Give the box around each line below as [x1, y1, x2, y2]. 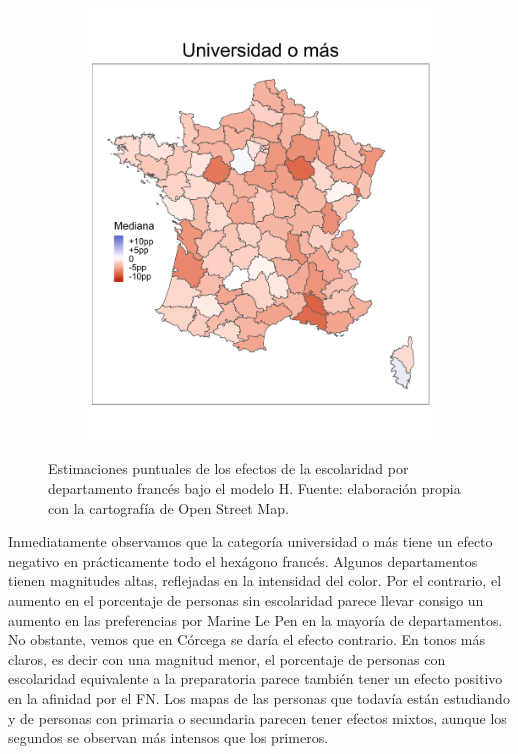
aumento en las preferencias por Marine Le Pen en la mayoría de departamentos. [8, 609, 503, 630]
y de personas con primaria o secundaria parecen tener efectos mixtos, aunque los [8, 707, 507, 728]
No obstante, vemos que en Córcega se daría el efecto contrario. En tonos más [8, 629, 486, 650]
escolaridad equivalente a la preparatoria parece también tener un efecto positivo [8, 668, 503, 689]
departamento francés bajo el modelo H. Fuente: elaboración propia [48, 478, 461, 499]
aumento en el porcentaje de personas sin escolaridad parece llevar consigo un [8, 590, 484, 610]
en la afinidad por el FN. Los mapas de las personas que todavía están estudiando [8, 687, 510, 708]
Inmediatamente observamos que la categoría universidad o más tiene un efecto [8, 531, 493, 552]
